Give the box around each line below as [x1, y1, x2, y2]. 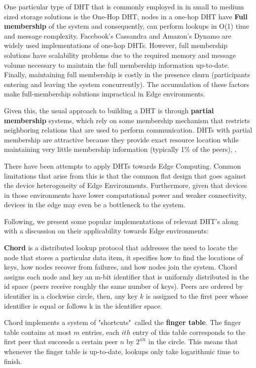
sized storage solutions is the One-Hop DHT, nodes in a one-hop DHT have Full [4, 11, 248, 21]
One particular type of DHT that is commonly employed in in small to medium [4, 1, 244, 11]
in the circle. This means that [148, 336, 238, 347]
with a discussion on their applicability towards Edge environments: [4, 226, 209, 236]
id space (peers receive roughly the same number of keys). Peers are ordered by [4, 281, 243, 291]
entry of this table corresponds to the [133, 326, 246, 337]
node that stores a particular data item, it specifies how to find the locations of [4, 252, 243, 262]
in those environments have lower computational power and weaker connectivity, [4, 189, 247, 200]
